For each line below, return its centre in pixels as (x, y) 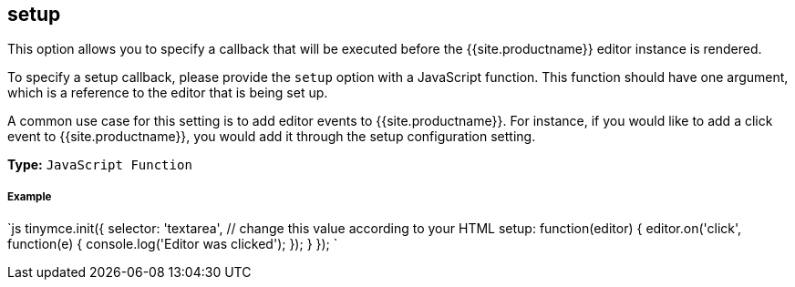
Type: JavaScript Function (100, 165)
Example (30, 196)
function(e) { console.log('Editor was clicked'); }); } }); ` (173, 244)
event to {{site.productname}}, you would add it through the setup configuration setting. (272, 137)
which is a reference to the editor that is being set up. (168, 93)
